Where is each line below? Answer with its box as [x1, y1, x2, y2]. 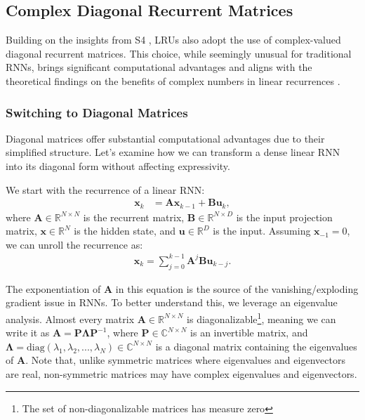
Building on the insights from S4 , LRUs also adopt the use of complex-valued [6, 32, 341, 47]
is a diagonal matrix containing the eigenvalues [155, 339, 357, 353]
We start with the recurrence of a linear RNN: [6, 182, 205, 197]
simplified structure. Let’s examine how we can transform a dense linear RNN [6, 145, 340, 159]
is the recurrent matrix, [83, 209, 185, 224]
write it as [6, 325, 50, 340]
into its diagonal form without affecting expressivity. [6, 158, 230, 173]
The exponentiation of [6, 281, 101, 296]
